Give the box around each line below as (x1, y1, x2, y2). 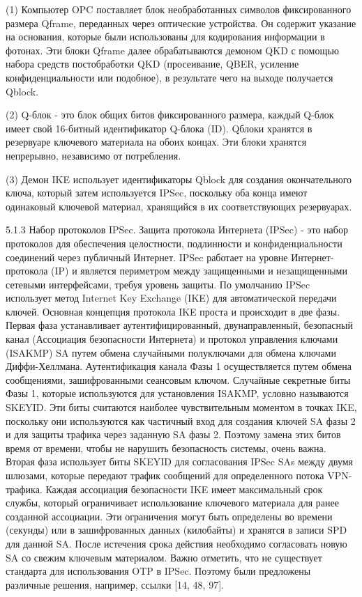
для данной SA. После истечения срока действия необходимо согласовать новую (6, 536, 347, 550)
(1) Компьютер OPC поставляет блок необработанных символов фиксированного (6, 2, 352, 16)
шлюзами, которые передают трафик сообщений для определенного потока (6, 468, 324, 482)
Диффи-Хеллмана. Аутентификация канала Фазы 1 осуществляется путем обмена (6, 359, 352, 373)
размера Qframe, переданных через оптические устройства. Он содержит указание (6, 15, 356, 30)
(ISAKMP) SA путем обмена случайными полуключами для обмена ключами (6, 345, 336, 359)
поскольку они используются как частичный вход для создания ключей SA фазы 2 (6, 413, 356, 428)
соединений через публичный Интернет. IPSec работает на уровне (6, 249, 288, 264)
